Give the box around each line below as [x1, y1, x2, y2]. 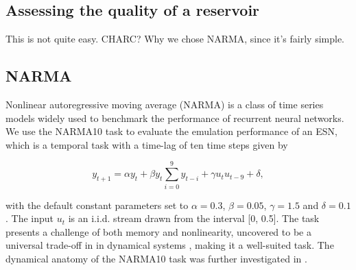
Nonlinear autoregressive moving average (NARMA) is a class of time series [5, 97, 324, 111]
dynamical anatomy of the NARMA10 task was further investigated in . [5, 251, 307, 265]
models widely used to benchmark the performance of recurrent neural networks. [5, 110, 344, 125]
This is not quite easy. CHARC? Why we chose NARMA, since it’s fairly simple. [5, 32, 345, 46]
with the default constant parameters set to [5, 197, 189, 212]
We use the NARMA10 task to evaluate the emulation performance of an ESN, [5, 124, 337, 138]
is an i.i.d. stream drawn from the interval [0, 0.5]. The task [68, 211, 320, 225]
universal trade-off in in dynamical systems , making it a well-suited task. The [5, 238, 334, 252]
